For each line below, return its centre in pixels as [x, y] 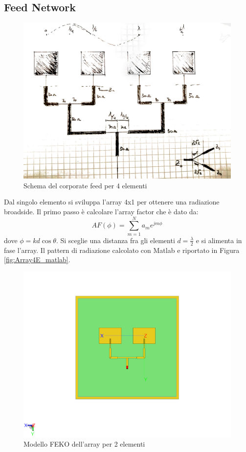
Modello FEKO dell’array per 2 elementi [84, 444]
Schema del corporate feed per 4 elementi [85, 185]
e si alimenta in [219, 240]
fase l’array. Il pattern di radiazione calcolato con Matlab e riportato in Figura [122, 250]
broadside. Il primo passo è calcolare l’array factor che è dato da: [101, 211]
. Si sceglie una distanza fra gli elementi [115, 240]
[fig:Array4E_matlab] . [37, 260]
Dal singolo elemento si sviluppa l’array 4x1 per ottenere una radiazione [112, 202]
